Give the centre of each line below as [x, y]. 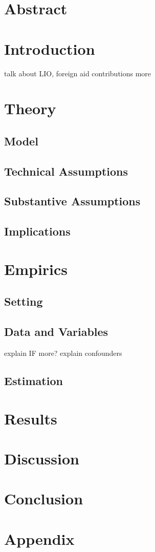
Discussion [42, 458]
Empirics [36, 269]
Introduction [50, 48]
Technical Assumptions [66, 171]
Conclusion [44, 498]
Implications [37, 231]
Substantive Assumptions [72, 201]
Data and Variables [56, 332]
